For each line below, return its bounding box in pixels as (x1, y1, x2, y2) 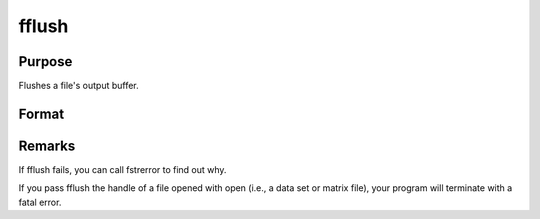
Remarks (18, 137, 76, 154)
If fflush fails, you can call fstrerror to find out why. (18, 163, 227, 175)
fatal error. (18, 196, 62, 208)
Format (18, 105, 65, 122)
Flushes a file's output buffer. (18, 80, 139, 92)
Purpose (18, 53, 73, 70)
